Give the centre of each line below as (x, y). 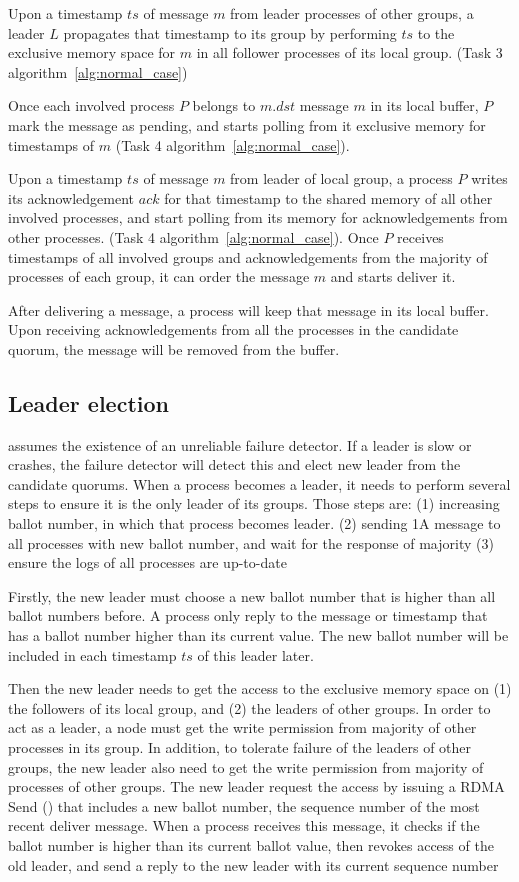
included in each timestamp (92, 654)
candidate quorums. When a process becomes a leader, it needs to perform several (259, 483)
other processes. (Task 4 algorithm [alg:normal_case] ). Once (193, 236)
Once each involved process (91, 105)
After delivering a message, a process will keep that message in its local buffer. (248, 309)
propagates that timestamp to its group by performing (230, 32)
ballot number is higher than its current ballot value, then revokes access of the (251, 844)
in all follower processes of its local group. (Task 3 (349, 52)
